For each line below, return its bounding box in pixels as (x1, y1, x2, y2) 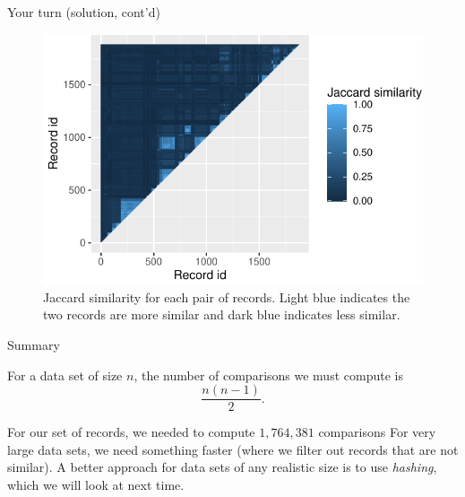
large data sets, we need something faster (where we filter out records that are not (7, 440, 459, 458)
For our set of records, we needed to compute (7, 423, 255, 441)
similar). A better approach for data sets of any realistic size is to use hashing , (7, 458, 437, 476)
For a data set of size (7, 365, 123, 384)
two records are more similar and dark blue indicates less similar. (43, 305, 400, 324)
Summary (7, 336, 60, 354)
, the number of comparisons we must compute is (133, 365, 403, 384)
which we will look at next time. (7, 475, 185, 494)
